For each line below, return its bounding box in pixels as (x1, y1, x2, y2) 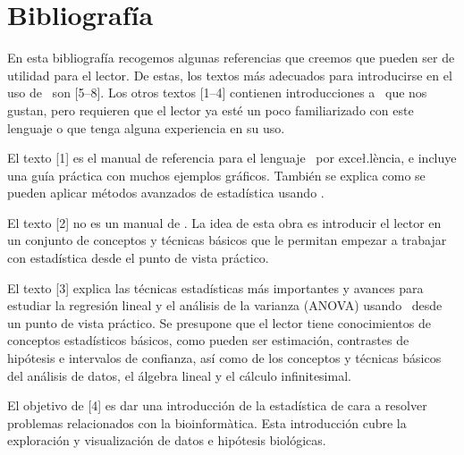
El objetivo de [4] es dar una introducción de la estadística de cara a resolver (7, 396, 427, 415)
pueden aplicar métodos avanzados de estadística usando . (7, 183, 325, 202)
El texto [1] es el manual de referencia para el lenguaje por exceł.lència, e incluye (7, 148, 457, 167)
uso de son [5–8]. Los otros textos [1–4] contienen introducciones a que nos (7, 83, 427, 102)
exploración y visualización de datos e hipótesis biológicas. (7, 431, 326, 450)
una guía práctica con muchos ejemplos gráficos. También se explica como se (7, 165, 426, 184)
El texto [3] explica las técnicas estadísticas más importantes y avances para (7, 278, 424, 297)
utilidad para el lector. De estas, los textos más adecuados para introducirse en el (7, 65, 452, 84)
